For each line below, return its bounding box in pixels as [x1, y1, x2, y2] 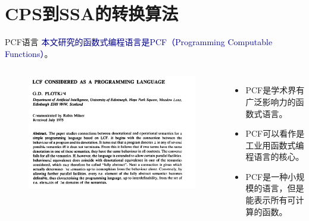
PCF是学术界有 [245, 84, 305, 96]
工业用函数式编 [245, 138, 304, 151]
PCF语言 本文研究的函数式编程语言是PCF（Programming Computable [5, 36, 273, 48]
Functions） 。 [5, 47, 53, 59]
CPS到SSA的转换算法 [5, 1, 179, 26]
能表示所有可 [245, 194, 296, 206]
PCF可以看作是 [245, 127, 305, 140]
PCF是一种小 [245, 170, 296, 182]
